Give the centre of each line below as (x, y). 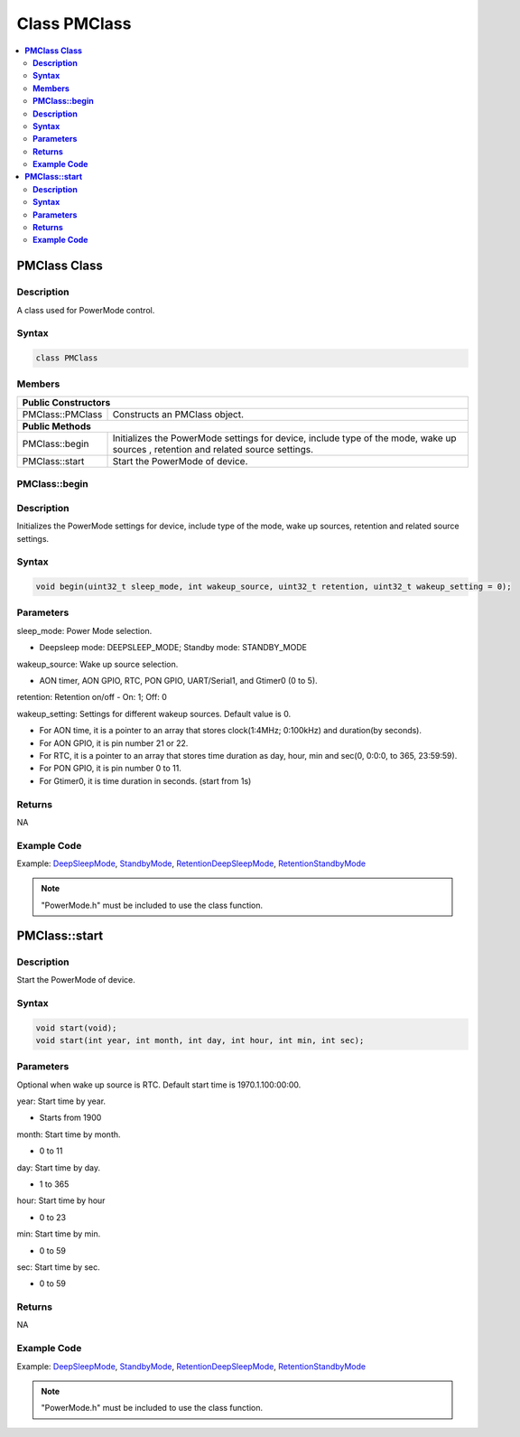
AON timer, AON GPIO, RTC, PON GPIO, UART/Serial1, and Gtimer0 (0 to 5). (178, 681)
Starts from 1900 (70, 1118)
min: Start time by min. (59, 1234)
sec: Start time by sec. (59, 1267)
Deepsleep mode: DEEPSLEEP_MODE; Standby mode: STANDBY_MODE (173, 648)
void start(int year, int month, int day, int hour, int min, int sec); (200, 1040)
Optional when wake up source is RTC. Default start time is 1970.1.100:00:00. (159, 1085)
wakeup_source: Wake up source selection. (97, 664)
